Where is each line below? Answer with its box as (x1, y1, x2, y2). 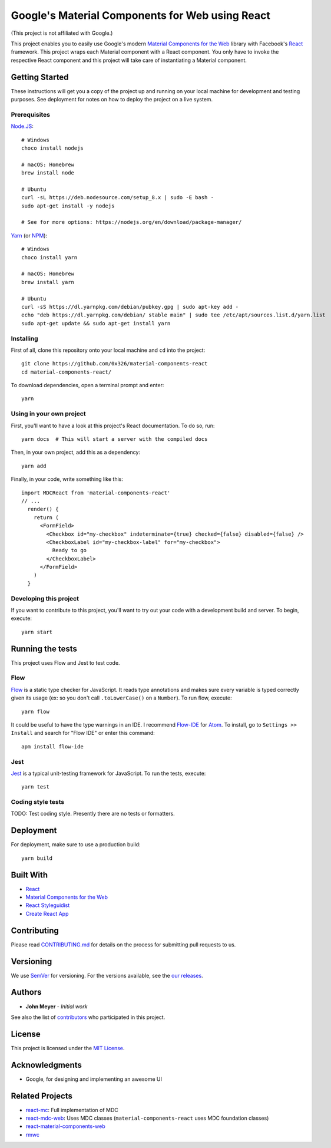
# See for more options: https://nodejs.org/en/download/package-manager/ (21, 219, 242, 226)
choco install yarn (21, 254, 78, 260)
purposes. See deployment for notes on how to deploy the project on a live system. (11, 96, 213, 103)
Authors (11, 987, 42, 997)
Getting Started (11, 72, 69, 82)
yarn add (21, 463, 47, 469)
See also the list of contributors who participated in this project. (11, 1014, 165, 1021)
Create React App (25, 910, 69, 917)
